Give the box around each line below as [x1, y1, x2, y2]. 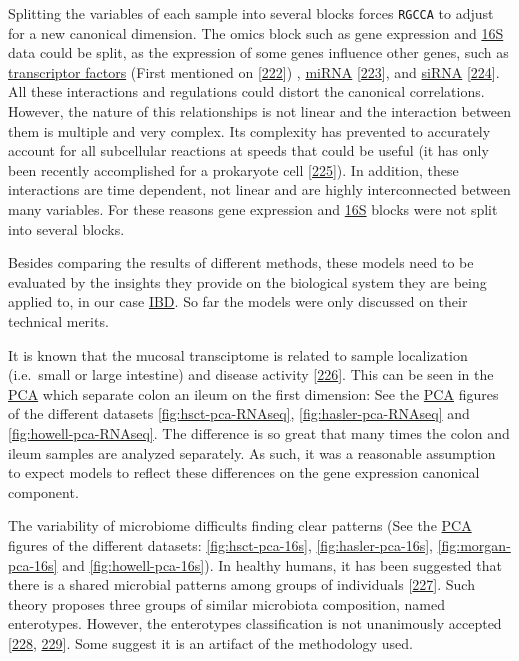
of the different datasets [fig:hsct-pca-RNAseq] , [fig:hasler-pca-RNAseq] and [8, 403, 470, 424]
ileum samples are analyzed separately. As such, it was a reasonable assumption [8, 442, 496, 463]
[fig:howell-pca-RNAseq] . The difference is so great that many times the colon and [8, 422, 510, 443]
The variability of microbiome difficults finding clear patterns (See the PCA [8, 515, 472, 536]
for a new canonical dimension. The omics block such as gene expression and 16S [8, 22, 504, 43]
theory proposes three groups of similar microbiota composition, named [8, 593, 445, 614]
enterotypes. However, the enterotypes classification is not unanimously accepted [8, 613, 502, 634]
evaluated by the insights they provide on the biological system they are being [8, 271, 487, 292]
